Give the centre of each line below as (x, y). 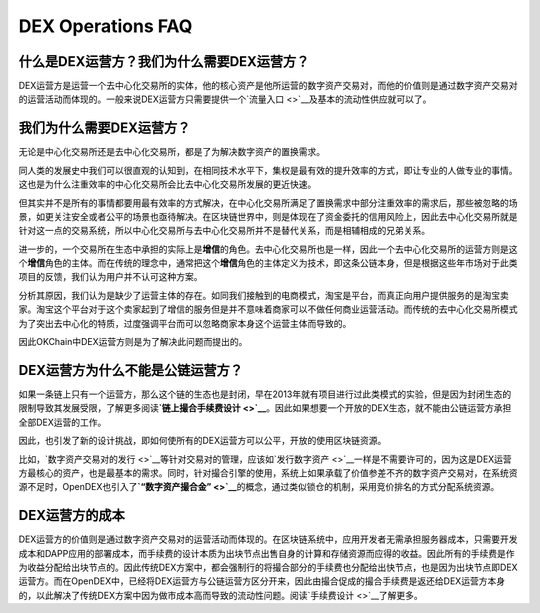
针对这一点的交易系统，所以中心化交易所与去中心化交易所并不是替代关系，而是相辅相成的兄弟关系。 (224, 231)
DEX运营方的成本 (71, 515)
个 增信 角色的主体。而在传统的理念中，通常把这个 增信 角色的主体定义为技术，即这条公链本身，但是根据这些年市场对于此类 (268, 263)
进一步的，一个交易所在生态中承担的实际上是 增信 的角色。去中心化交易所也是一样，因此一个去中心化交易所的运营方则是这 (268, 249)
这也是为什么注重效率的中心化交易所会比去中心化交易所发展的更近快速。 (167, 184)
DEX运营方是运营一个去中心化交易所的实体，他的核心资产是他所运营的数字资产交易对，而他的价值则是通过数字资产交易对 (268, 86)
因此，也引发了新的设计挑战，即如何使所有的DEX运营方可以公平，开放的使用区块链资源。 (202, 441)
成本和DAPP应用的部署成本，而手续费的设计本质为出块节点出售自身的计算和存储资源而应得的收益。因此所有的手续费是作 (266, 553)
